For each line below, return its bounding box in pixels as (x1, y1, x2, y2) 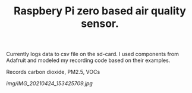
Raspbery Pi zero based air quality (14, 4, 186, 18)
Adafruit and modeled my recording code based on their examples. (6, 57, 171, 64)
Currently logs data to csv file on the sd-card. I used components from (6, 51, 180, 58)
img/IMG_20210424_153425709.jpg (6, 80, 93, 87)
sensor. (81, 17, 119, 30)
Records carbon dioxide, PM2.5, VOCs (6, 69, 100, 76)
